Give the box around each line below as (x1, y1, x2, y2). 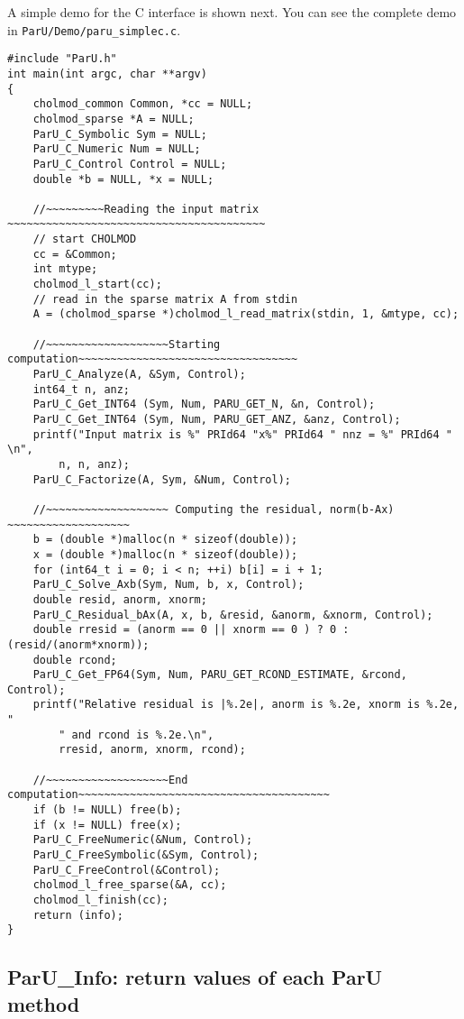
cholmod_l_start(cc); (32, 278, 162, 291)
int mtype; (32, 262, 98, 276)
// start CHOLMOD (32, 233, 137, 246)
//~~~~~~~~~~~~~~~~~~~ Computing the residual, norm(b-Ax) (32, 502, 395, 516)
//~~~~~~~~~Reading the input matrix (32, 202, 259, 216)
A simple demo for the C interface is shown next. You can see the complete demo (7, 3, 457, 21)
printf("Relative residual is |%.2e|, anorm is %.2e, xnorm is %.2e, (32, 698, 459, 711)
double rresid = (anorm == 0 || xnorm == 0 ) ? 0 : (32, 623, 350, 637)
